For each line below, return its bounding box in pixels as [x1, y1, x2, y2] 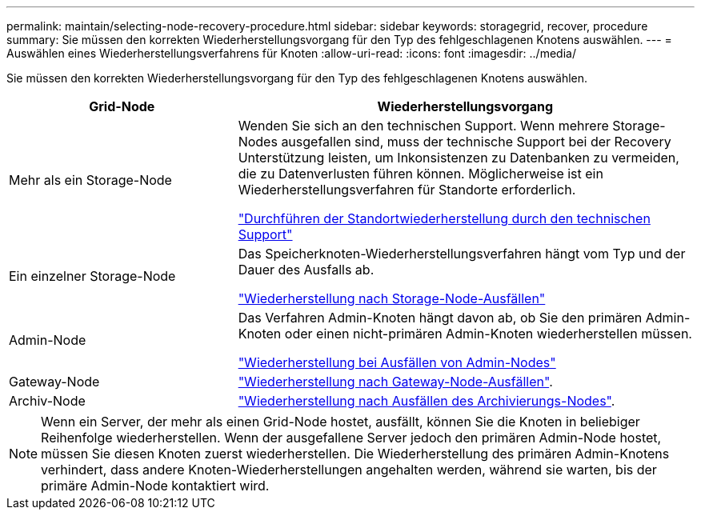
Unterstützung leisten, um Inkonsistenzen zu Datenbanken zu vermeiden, [238, 150, 679, 166]
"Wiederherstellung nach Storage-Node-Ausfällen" [238, 290, 546, 306]
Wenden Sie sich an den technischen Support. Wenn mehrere [238, 118, 609, 134]
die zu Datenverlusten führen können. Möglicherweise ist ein [238, 166, 603, 182]
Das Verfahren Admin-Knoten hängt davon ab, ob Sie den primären [238, 310, 643, 326]
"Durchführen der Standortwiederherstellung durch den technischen [238, 210, 651, 226]
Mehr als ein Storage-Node [9, 172, 172, 188]
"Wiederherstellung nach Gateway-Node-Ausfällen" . [238, 374, 553, 390]
